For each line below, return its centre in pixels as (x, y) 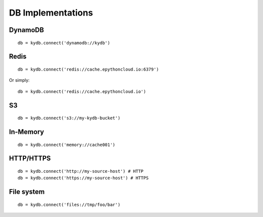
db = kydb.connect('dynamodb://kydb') (64, 43)
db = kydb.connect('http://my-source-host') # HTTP (81, 171)
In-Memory (27, 132)
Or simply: (19, 80)
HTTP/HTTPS (30, 158)
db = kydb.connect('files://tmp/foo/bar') (69, 205)
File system (27, 192)
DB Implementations (51, 13)
